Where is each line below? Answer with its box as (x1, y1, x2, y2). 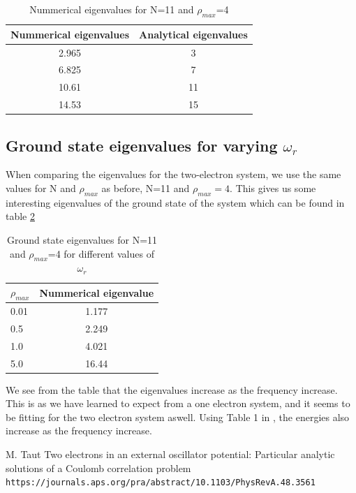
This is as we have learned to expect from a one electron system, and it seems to (6, 396, 350, 411)
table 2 (6, 209, 35, 223)
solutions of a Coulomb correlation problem (6, 460, 191, 475)
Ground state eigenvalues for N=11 (7, 233, 158, 247)
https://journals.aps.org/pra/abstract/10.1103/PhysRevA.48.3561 (6, 478, 316, 488)
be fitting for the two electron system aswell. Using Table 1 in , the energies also (6, 409, 350, 424)
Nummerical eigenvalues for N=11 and (29, 2, 194, 16)
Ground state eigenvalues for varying (6, 134, 278, 156)
